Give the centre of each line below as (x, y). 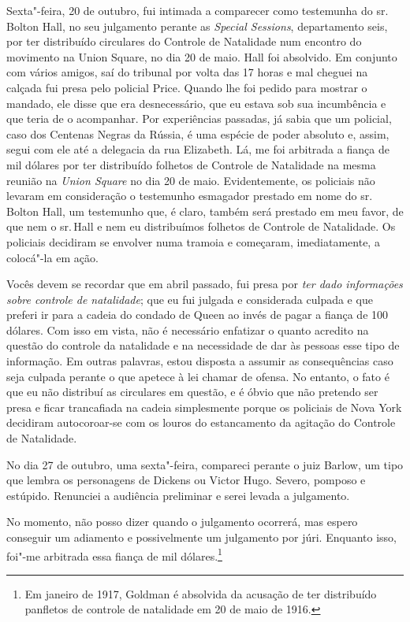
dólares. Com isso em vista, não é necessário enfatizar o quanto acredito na (188, 330)
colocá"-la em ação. (52, 257)
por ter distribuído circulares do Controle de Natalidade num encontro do (184, 41)
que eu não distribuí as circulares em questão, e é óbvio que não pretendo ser (192, 392)
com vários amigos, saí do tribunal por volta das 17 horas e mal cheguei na (187, 72)
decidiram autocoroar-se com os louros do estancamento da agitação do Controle (201, 422)
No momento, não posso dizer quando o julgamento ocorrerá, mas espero (182, 522)
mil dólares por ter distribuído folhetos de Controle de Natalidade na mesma (191, 164)
